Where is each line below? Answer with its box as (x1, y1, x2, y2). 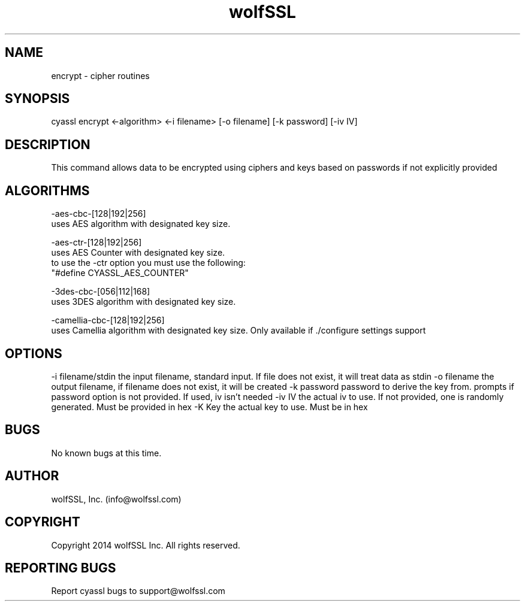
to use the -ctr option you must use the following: (51, 257, 246, 268)
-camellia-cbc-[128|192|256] (51, 315, 165, 326)
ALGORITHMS (5, 183, 90, 198)
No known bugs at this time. (51, 447, 162, 458)
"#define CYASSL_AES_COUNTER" (51, 268, 189, 278)
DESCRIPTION (5, 137, 90, 152)
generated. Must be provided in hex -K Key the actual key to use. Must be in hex (51, 401, 368, 412)
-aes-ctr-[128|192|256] (51, 237, 142, 248)
